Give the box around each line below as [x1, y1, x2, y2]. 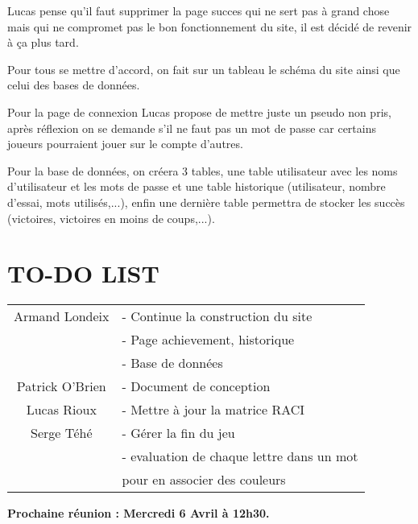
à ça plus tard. [7, 34, 79, 51]
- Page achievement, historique [122, 330, 295, 349]
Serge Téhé [31, 423, 93, 443]
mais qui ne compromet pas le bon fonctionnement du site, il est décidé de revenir [7, 18, 412, 35]
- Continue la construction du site [122, 307, 312, 326]
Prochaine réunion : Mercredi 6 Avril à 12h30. [7, 505, 270, 522]
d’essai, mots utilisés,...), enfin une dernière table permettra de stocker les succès [7, 193, 405, 210]
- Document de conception [122, 377, 271, 396]
